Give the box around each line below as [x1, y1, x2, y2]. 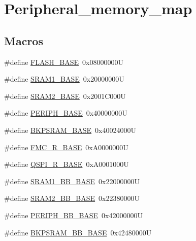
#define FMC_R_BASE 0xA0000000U [4, 142, 128, 152]
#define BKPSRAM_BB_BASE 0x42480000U [4, 227, 152, 237]
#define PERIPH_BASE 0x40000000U [4, 108, 127, 118]
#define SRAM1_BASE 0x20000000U [4, 74, 124, 84]
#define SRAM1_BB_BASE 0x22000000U [4, 176, 140, 186]
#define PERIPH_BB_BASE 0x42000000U [4, 210, 143, 220]
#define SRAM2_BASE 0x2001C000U [4, 90, 126, 101]
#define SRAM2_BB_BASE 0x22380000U [4, 193, 140, 203]
